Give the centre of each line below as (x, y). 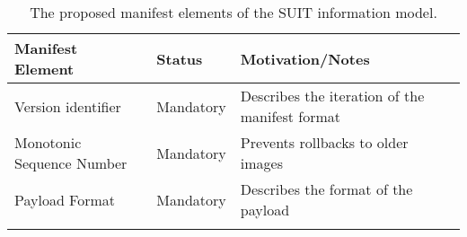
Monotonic (48, 142)
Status (180, 58)
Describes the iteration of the (332, 96)
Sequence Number (71, 163)
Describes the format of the (326, 189)
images (261, 163)
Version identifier (68, 106)
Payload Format (65, 199)
